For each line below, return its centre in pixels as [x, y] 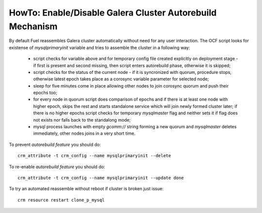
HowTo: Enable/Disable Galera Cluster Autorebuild [113, 13]
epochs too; [45, 93]
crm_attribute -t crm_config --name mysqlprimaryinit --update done [101, 178]
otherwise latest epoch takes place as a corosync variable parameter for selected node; [121, 79]
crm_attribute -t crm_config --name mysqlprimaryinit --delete [94, 156]
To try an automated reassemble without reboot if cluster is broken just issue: [86, 189]
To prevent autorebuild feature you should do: [55, 144]
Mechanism [33, 26]
